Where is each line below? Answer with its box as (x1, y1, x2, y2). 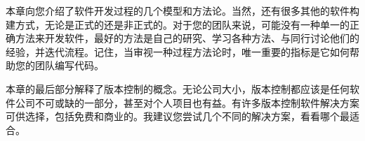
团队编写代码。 (34, 58, 104, 73)
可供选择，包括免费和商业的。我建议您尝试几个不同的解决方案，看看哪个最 (6, 109, 350, 124)
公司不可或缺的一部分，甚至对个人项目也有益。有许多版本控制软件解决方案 (15, 95, 359, 110)
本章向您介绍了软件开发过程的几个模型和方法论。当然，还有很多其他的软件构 (6, 3, 359, 17)
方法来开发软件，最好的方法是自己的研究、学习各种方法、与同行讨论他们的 (15, 31, 359, 45)
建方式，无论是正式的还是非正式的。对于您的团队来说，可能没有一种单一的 (6, 17, 350, 31)
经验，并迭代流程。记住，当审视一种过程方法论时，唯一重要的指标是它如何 (6, 44, 350, 59)
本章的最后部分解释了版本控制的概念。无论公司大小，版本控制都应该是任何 (6, 81, 350, 96)
